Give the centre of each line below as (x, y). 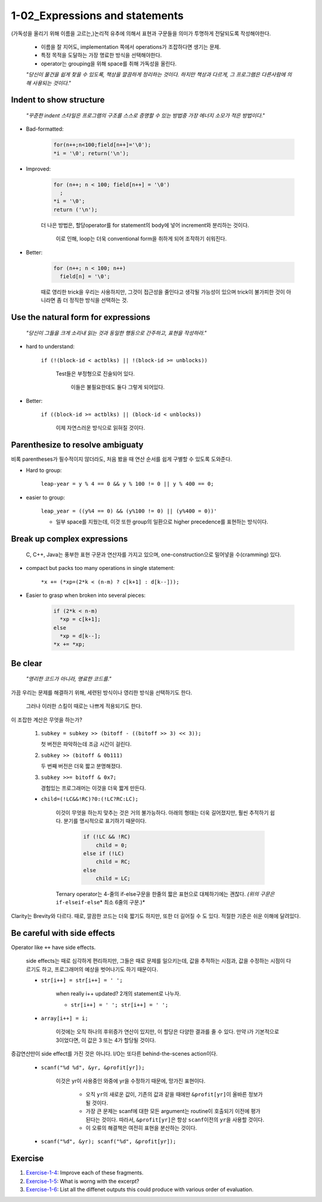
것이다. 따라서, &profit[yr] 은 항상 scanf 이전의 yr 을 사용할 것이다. (183, 1120)
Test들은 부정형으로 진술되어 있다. (95, 374)
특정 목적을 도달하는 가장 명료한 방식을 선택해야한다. (101, 55)
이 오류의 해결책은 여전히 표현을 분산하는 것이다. (141, 1128)
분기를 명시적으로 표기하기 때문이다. (105, 821)
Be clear (27, 663)
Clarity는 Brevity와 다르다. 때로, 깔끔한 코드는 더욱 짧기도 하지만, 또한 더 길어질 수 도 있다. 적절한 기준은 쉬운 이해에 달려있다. (156, 916)
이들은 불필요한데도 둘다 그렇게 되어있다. (118, 387)
